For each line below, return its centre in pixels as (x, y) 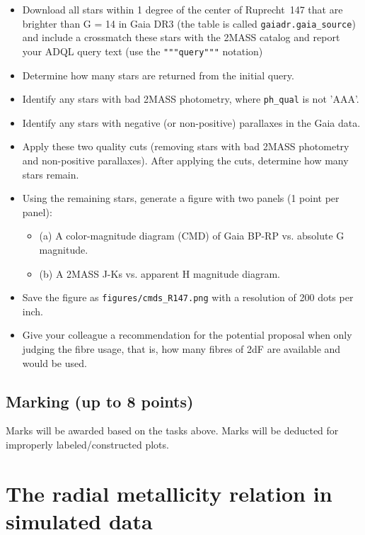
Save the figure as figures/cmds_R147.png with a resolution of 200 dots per (188, 297)
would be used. (54, 362)
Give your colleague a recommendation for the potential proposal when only (187, 335)
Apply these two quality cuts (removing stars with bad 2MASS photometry (186, 146)
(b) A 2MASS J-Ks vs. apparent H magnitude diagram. (160, 273)
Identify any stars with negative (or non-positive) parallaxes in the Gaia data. (191, 122)
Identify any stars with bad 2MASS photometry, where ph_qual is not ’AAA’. (191, 99)
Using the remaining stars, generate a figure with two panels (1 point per (181, 198)
